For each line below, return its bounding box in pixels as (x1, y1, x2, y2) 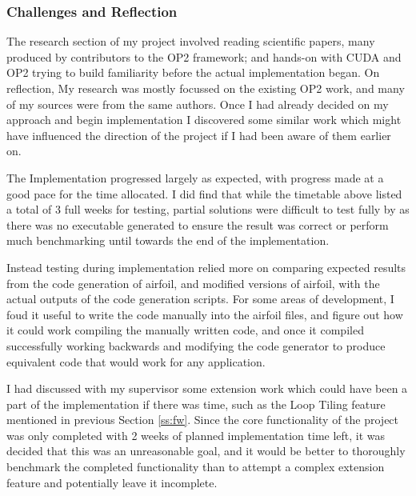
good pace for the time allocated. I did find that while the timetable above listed (6, 185, 402, 202)
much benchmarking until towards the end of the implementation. (6, 232, 330, 249)
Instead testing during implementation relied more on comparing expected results (6, 258, 406, 275)
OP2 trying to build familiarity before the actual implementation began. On (6, 64, 380, 81)
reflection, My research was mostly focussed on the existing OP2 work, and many (6, 80, 405, 96)
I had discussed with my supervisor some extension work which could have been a (6, 380, 408, 397)
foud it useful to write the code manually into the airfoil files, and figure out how (6, 306, 403, 322)
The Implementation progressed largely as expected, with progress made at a (6, 169, 384, 186)
